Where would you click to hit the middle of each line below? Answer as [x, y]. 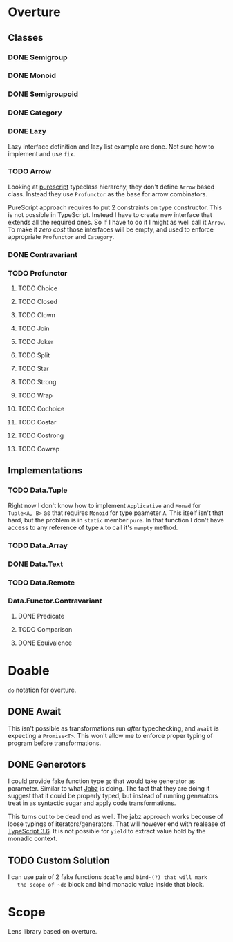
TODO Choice [38, 288]
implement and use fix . [41, 153]
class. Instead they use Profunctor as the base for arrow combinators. [108, 194]
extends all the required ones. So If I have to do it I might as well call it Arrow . [116, 222]
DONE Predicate [41, 616]
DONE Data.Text [36, 564]
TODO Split [34, 355]
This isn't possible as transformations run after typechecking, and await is [114, 728]
